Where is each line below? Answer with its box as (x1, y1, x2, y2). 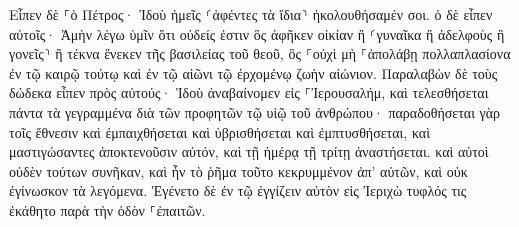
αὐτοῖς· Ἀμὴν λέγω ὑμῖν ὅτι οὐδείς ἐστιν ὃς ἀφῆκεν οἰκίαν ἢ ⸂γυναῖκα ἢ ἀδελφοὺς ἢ (9, 23, 505, 44)
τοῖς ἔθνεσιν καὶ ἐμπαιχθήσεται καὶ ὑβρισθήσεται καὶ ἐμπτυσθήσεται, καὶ (9, 121, 430, 142)
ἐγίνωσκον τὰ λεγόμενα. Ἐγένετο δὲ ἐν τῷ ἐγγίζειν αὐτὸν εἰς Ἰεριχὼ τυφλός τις (9, 180, 467, 201)
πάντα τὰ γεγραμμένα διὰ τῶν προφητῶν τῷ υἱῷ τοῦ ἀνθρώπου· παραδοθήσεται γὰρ (9, 101, 501, 122)
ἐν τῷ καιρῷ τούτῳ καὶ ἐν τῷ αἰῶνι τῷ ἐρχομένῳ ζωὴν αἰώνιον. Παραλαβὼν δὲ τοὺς (9, 62, 498, 83)
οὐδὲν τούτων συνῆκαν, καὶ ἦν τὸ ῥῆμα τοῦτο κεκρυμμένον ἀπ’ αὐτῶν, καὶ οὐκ (9, 160, 468, 181)
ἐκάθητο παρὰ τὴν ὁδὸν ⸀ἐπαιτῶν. (9, 199, 206, 220)
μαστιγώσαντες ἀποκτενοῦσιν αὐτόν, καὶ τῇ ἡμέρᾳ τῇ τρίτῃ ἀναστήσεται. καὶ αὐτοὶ (9, 141, 489, 162)
